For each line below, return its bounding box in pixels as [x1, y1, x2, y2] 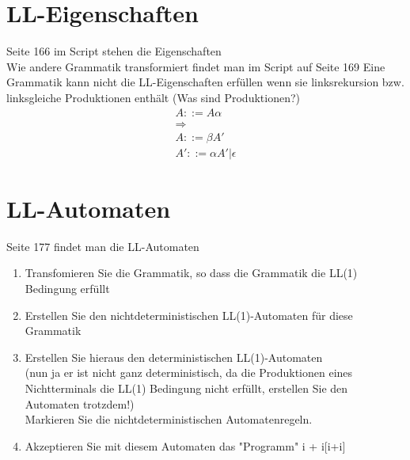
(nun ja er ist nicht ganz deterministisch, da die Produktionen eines [25, 364, 353, 381]
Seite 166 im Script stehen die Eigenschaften [6, 43, 222, 59]
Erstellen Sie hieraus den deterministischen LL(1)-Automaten [25, 348, 323, 365]
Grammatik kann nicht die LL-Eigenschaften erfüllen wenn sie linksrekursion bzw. [6, 74, 404, 90]
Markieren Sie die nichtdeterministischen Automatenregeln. [25, 411, 313, 428]
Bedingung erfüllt [25, 279, 110, 296]
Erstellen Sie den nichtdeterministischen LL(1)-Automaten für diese [25, 306, 353, 323]
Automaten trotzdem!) [25, 395, 135, 412]
